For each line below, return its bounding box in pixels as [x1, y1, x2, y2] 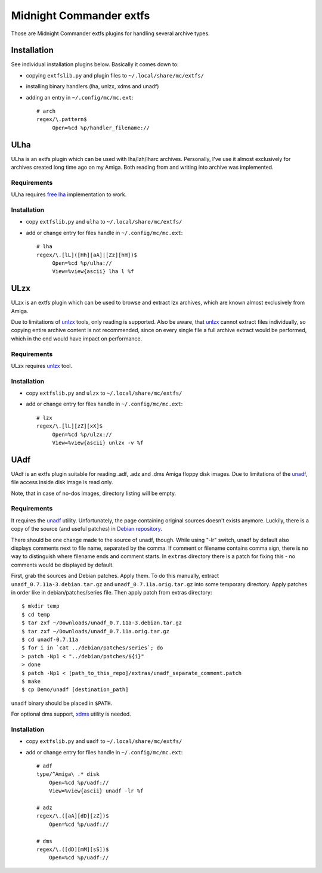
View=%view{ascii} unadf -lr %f [48, 788, 144, 794]
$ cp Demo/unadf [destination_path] [21, 686, 129, 693]
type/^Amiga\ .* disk [36, 771, 100, 778]
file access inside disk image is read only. [11, 479, 113, 486]
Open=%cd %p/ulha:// [52, 259, 113, 267]
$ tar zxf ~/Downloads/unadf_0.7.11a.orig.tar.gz [21, 628, 170, 634]
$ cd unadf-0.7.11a [21, 636, 79, 643]
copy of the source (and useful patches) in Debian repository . [11, 525, 162, 533]
